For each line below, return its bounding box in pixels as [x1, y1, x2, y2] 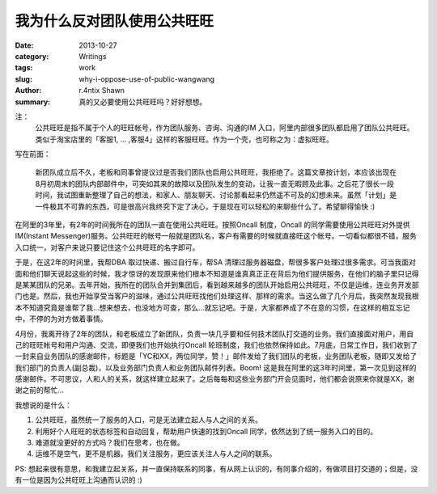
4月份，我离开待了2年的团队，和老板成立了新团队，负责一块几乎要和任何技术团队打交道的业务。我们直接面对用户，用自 [15, 328, 414, 339]
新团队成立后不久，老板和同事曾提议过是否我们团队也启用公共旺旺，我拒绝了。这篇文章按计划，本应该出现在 [35, 167, 397, 177]
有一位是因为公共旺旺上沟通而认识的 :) [15, 475, 143, 485]
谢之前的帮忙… [15, 385, 65, 395]
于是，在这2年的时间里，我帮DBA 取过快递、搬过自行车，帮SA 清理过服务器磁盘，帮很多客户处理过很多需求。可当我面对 [15, 257, 416, 267]
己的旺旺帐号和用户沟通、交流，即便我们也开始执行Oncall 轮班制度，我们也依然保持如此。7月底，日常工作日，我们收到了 [15, 340, 418, 349]
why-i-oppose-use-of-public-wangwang [78, 74, 214, 84]
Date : [15, 40, 34, 50]
